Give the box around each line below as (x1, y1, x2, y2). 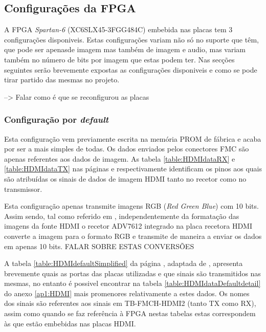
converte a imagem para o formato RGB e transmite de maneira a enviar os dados (4, 230, 262, 241)
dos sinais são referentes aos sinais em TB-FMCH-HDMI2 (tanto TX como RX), (4, 298, 256, 308)
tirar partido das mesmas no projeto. (4, 74, 120, 85)
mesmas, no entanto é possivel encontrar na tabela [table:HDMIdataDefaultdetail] (4, 278, 261, 289)
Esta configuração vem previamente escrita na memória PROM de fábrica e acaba (4, 133, 261, 144)
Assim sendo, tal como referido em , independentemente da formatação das (4, 210, 239, 221)
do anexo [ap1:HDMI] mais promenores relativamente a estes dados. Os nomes (4, 287, 250, 298)
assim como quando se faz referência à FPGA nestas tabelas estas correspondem (4, 308, 256, 319)
